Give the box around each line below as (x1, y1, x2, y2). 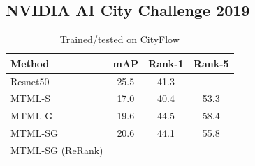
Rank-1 (148, 56, 184, 70)
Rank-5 (193, 56, 229, 70)
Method (10, 56, 50, 70)
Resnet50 (10, 74, 50, 88)
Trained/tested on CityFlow (59, 32, 180, 47)
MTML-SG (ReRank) (10, 143, 103, 158)
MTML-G (10, 108, 53, 123)
